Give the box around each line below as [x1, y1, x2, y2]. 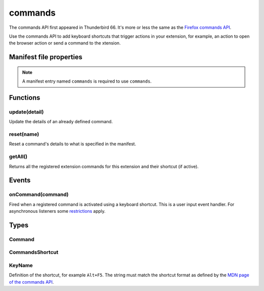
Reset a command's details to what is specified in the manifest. [9, 141, 136, 147]
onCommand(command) [9, 191, 69, 198]
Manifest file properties [9, 53, 83, 61]
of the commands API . [9, 279, 54, 285]
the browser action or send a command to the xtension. [9, 40, 121, 46]
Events [9, 176, 31, 184]
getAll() [9, 153, 28, 160]
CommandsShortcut [9, 249, 59, 256]
